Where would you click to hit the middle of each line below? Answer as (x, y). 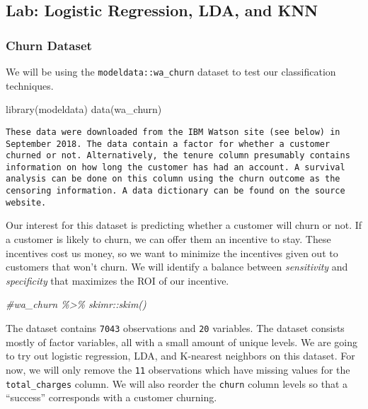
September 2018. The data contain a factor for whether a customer (168, 144)
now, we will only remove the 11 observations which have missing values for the (178, 369)
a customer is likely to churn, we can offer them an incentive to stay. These (168, 239)
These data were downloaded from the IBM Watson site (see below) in (173, 132)
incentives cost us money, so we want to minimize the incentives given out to (172, 253)
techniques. (30, 85)
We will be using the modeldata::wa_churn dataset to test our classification (171, 71)
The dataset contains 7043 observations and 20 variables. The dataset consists (175, 328)
